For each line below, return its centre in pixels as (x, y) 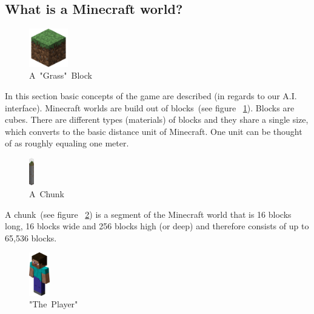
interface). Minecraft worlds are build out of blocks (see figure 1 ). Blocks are (150, 107)
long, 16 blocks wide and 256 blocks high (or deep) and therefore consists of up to (157, 226)
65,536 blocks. (31, 237)
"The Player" (54, 304)
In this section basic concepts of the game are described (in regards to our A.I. (151, 95)
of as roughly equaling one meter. (67, 143)
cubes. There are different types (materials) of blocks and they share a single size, (157, 119)
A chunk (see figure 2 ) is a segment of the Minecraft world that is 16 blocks (148, 214)
